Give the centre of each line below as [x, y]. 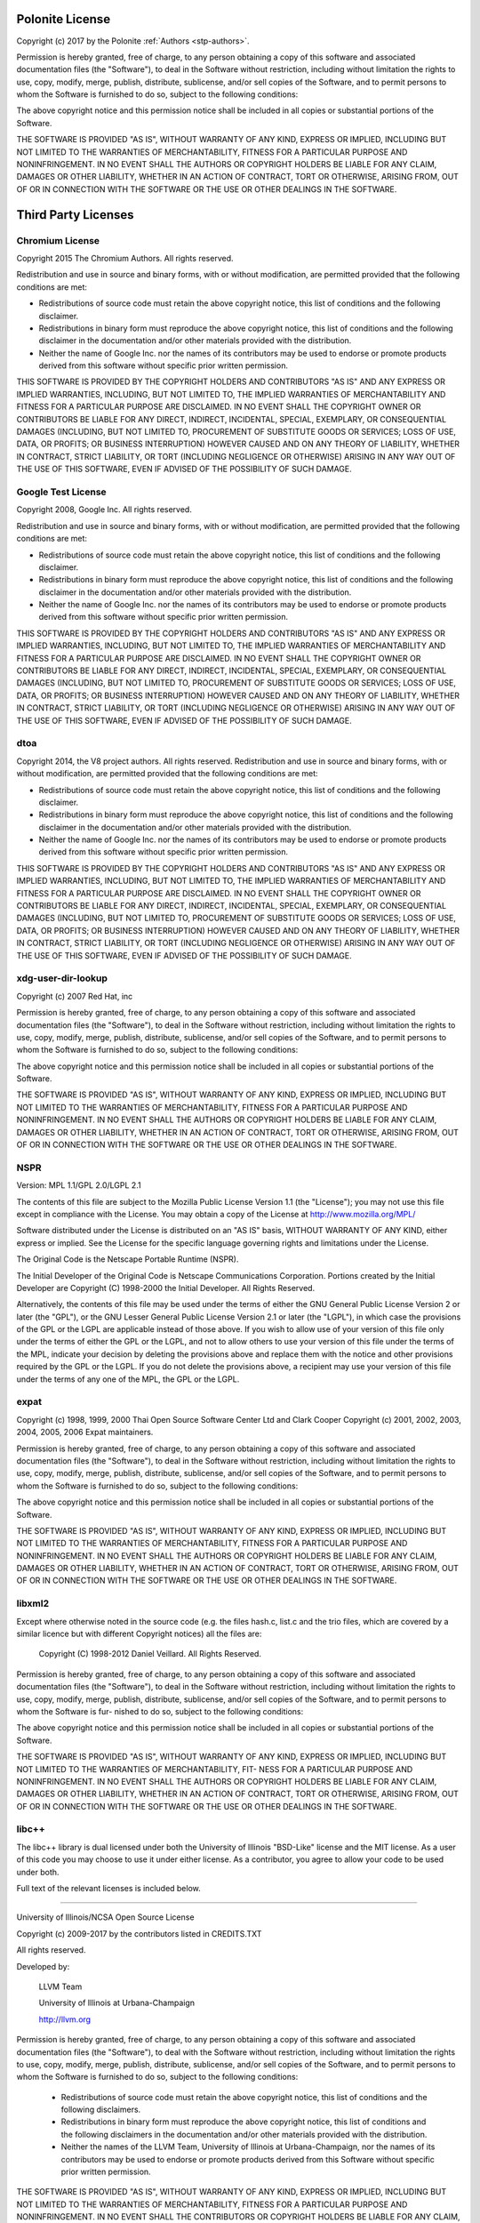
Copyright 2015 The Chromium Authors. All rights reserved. [125, 258]
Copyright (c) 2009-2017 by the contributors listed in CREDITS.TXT [139, 1933]
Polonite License [64, 19]
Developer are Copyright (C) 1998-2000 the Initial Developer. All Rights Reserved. [166, 1288]
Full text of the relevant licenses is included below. [109, 1889]
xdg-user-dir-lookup [62, 978]
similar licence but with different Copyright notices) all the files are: [139, 1634]
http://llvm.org [65, 2019]
